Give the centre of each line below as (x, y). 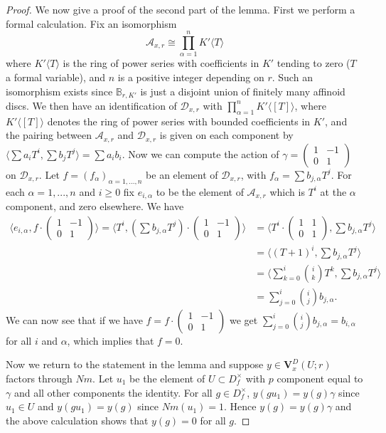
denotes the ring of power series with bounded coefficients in (179, 121)
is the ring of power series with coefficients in (161, 63)
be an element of (182, 174)
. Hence (240, 406)
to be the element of (200, 191)
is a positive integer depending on (191, 77)
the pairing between (49, 135)
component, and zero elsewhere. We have (95, 206)
